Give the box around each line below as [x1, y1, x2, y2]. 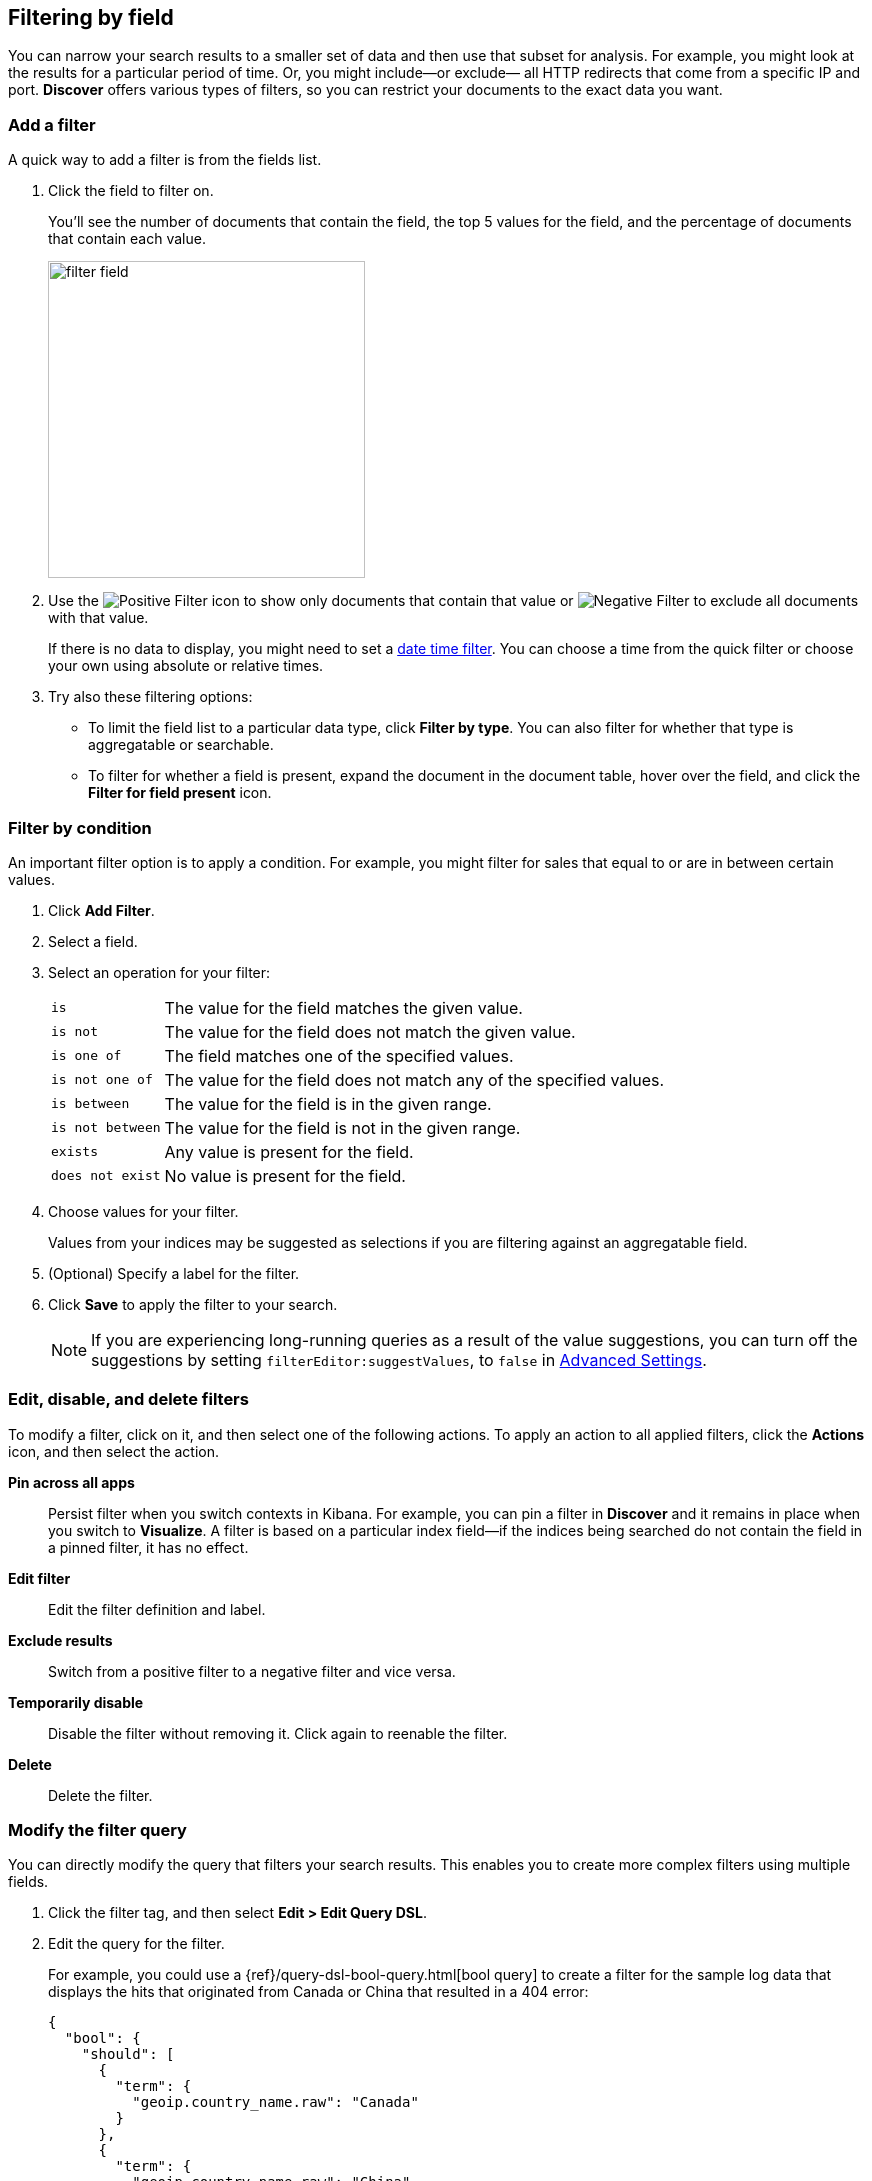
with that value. [48, 609, 149, 627]
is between [51, 1096, 130, 1112]
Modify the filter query [8, 1820, 187, 1841]
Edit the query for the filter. [48, 1935, 225, 1953]
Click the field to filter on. [48, 182, 214, 200]
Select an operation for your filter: [48, 963, 271, 981]
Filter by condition [8, 817, 152, 838]
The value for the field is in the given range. [164, 1093, 492, 1114]
